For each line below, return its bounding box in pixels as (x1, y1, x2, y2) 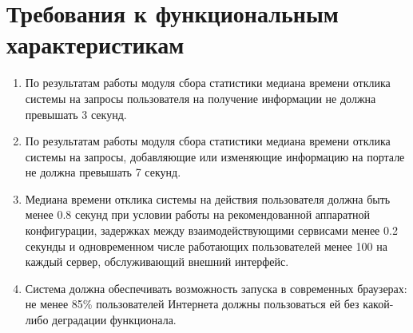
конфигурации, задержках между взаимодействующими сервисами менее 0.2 (25, 222, 398, 239)
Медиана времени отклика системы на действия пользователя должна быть (25, 190, 391, 207)
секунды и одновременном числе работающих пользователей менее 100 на (25, 237, 387, 254)
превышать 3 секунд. (25, 105, 127, 122)
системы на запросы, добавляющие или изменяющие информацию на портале (25, 148, 405, 165)
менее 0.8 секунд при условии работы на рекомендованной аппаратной (25, 206, 370, 223)
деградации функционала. (52, 311, 177, 328)
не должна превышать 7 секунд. (25, 164, 181, 180)
